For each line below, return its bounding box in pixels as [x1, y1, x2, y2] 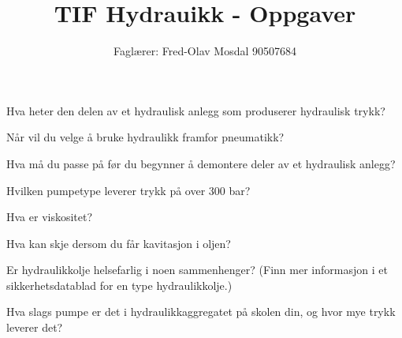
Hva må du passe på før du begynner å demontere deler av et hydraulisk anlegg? [6, 155, 396, 171]
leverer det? [6, 319, 63, 336]
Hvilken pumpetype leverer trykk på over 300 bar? [6, 182, 251, 198]
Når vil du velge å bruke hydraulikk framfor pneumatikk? [6, 129, 285, 145]
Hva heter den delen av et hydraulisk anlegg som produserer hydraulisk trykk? [6, 102, 385, 118]
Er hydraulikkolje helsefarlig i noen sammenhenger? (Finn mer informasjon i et [6, 261, 388, 278]
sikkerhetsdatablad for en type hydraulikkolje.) [6, 276, 233, 293]
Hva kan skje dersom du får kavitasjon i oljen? [6, 235, 231, 251]
